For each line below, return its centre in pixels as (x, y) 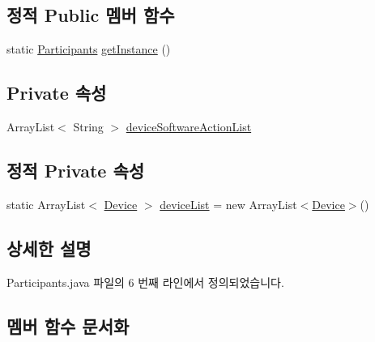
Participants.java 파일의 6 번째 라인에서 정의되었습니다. (145, 282)
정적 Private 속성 (76, 170)
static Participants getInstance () (89, 49)
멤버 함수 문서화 (68, 325)
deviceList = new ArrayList (228, 204)
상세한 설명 (49, 248)
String (88, 126)
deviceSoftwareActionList (189, 126)
